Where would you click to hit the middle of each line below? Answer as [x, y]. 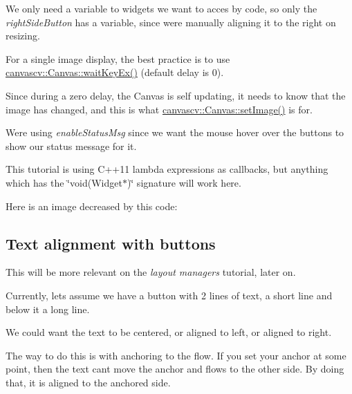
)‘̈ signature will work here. [184, 182]
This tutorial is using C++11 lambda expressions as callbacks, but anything [167, 169]
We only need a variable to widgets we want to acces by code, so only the [161, 8]
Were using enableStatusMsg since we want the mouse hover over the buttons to [175, 132]
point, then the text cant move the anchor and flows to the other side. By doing [175, 369]
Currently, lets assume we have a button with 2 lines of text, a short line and [169, 295]
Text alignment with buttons [111, 243]
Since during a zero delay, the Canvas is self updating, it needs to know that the [176, 95]
